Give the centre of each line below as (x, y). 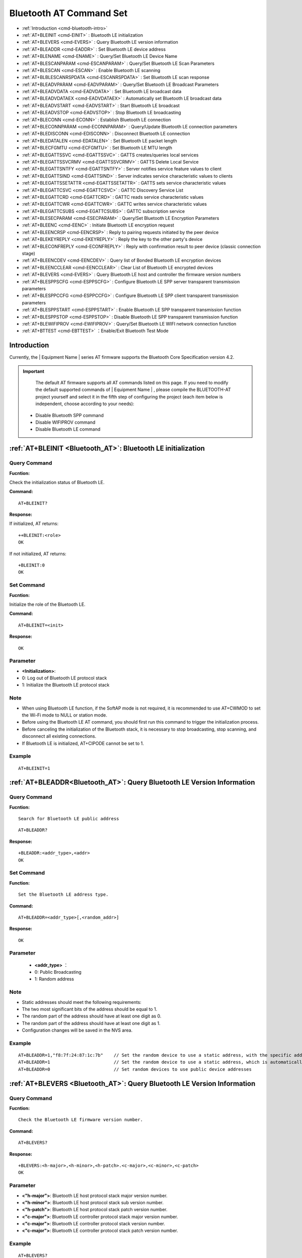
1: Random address (54, 979)
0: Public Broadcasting (58, 972)
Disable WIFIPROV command (65, 422)
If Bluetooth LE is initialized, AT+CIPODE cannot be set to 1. (83, 743)
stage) (28, 254)
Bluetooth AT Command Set (68, 13)
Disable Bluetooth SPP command (70, 415)
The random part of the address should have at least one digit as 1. (91, 1023)
